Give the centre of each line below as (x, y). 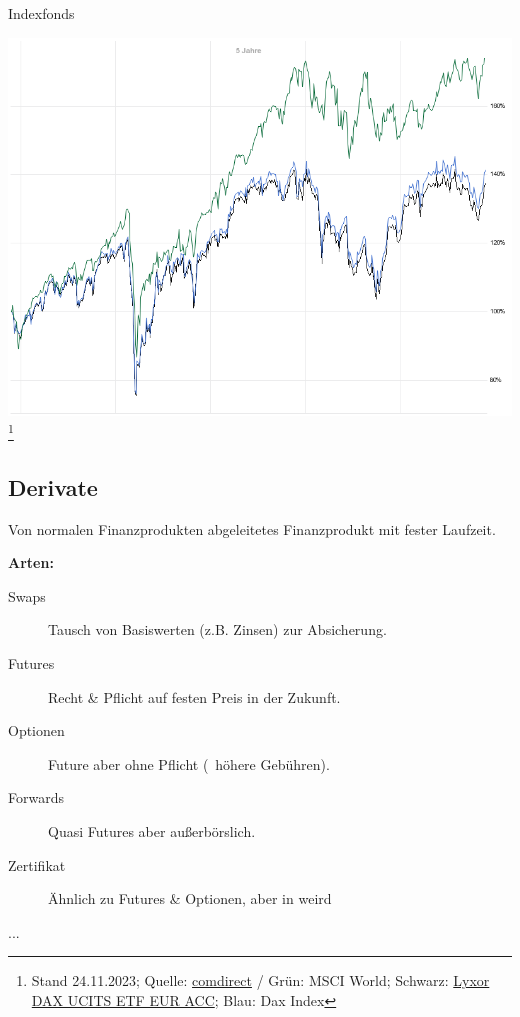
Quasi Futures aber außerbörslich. (152, 830)
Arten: (31, 562)
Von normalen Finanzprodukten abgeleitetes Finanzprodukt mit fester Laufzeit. (252, 528)
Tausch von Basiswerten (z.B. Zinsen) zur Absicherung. (217, 629)
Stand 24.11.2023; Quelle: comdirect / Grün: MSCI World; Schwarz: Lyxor (260, 980)
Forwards (36, 797)
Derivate (53, 486)
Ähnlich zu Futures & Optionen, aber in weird (190, 898)
